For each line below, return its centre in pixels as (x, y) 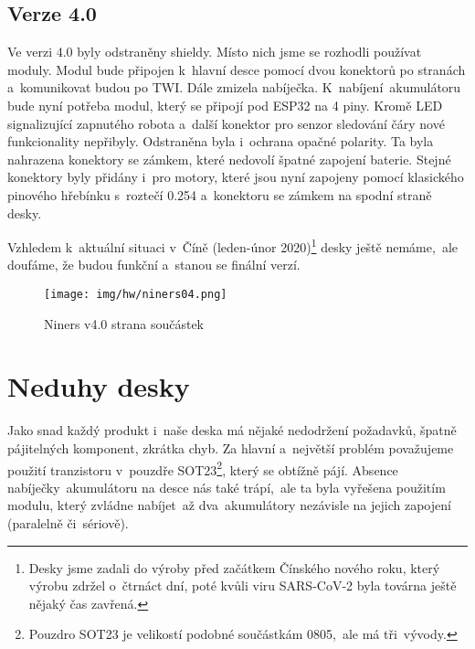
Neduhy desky (99, 386)
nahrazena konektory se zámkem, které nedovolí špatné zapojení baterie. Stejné (229, 159)
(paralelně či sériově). (68, 522)
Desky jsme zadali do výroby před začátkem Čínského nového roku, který (234, 567)
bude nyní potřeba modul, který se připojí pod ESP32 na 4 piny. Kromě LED (225, 105)
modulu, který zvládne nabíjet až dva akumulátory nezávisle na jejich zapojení (229, 505)
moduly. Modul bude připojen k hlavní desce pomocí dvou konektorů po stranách (237, 69)
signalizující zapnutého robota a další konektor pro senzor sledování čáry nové (226, 123)
